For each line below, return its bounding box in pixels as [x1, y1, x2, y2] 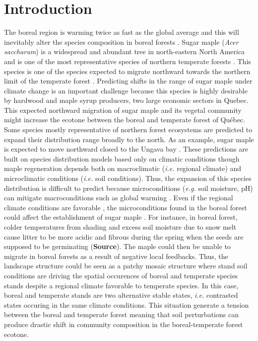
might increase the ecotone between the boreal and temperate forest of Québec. [4, 114, 245, 125]
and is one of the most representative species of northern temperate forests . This [4, 56, 251, 66]
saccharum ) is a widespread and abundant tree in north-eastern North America [4, 46, 245, 57]
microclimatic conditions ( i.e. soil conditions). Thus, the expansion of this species [4, 173, 252, 183]
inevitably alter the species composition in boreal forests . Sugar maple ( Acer [4, 36, 239, 47]
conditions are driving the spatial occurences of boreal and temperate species [4, 270, 238, 280]
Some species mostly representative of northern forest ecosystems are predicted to [4, 124, 253, 135]
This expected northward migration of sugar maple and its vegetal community [4, 104, 242, 115]
